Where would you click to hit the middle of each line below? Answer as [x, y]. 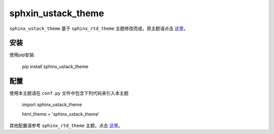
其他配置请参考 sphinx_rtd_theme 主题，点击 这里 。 [66, 125]
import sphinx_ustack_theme [52, 105]
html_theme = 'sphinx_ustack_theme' [61, 114]
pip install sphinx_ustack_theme [55, 66]
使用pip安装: [22, 55]
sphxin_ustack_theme [57, 13]
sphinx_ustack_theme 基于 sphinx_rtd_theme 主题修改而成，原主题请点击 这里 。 [99, 28]
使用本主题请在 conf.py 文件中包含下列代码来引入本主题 [69, 93]
